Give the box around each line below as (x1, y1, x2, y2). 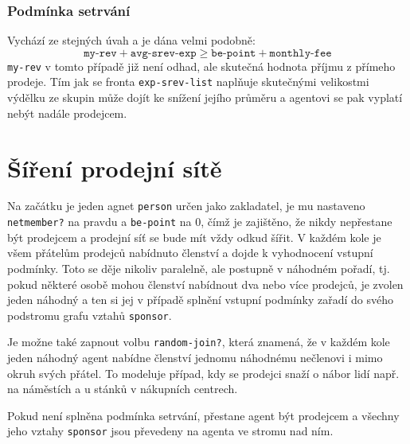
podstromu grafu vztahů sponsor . (7, 306, 172, 323)
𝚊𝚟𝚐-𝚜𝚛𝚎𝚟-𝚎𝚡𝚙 (130, 47, 197, 59)
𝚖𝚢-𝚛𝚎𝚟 (84, 47, 117, 59)
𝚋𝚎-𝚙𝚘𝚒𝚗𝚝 (211, 47, 256, 59)
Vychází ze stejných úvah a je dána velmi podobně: (7, 32, 256, 49)
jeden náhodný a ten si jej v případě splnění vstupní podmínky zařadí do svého (7, 291, 394, 308)
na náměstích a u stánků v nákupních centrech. (7, 380, 238, 397)
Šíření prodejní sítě (7, 151, 222, 184)
